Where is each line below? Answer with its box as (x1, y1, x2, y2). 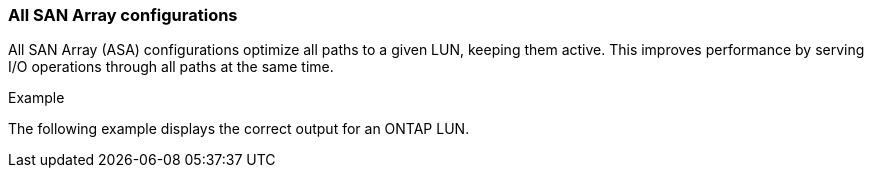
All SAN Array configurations (8, 5, 238, 25)
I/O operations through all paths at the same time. (8, 58, 334, 76)
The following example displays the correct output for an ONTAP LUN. (8, 120, 470, 138)
